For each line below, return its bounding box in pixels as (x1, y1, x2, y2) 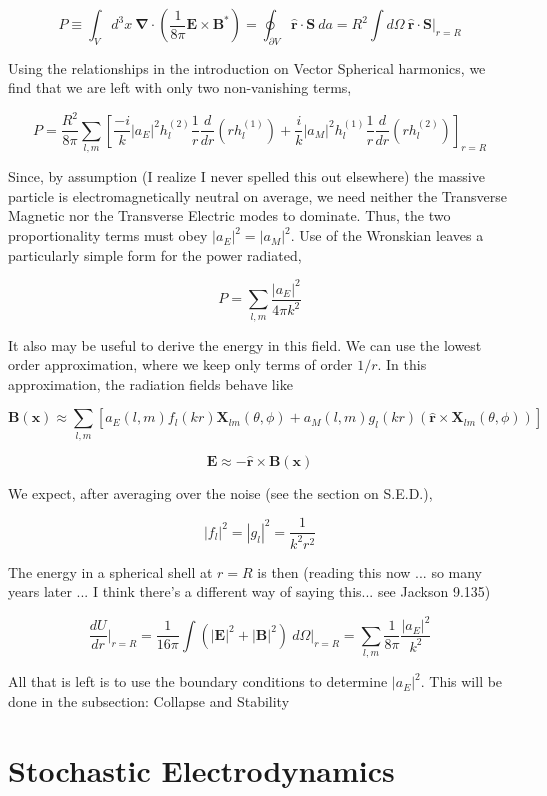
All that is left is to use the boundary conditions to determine (8, 671, 388, 692)
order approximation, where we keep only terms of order (8, 354, 353, 375)
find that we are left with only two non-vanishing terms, (8, 77, 352, 98)
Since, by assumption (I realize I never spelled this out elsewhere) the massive (8, 166, 485, 187)
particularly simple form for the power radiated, (8, 244, 302, 265)
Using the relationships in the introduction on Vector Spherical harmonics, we (8, 57, 486, 78)
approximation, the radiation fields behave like (8, 373, 293, 394)
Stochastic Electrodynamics (8, 749, 395, 790)
